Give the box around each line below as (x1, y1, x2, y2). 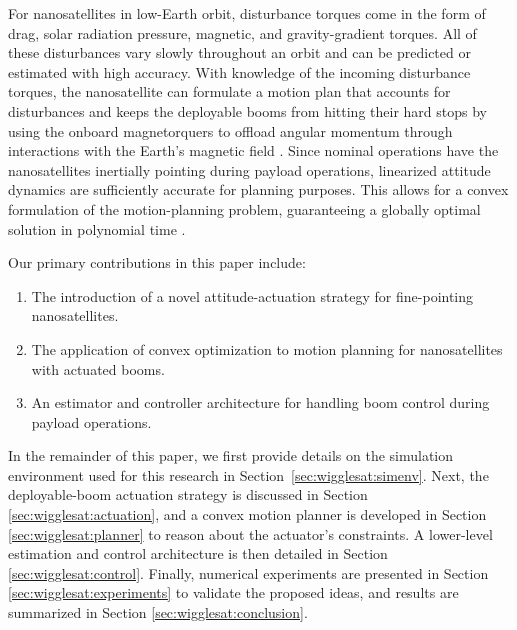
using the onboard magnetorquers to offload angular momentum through (8, 120, 453, 141)
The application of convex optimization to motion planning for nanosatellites (31, 338, 503, 359)
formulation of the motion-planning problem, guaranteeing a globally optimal (8, 198, 481, 219)
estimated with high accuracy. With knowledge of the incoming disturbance (8, 61, 471, 82)
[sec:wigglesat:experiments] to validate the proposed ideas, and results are (8, 582, 459, 603)
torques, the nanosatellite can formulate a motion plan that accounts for (8, 81, 451, 102)
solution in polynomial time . (8, 218, 186, 239)
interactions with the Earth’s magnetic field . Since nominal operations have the (8, 140, 499, 161)
